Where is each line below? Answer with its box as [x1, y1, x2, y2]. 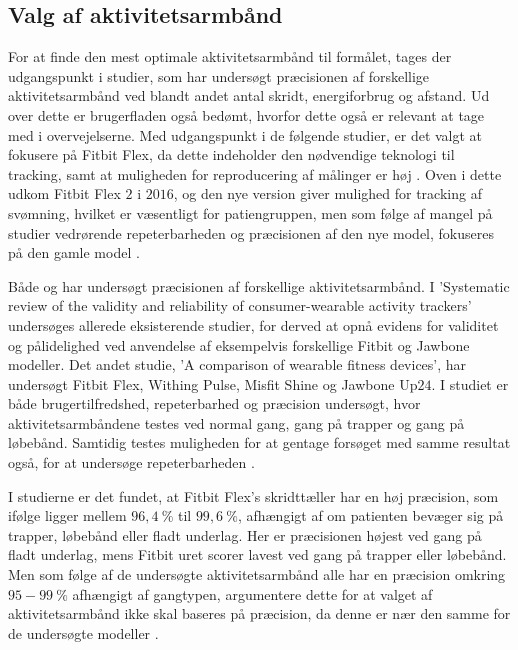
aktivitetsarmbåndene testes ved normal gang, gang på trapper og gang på [8, 412, 465, 433]
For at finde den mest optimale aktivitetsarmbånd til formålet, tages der [8, 46, 452, 67]
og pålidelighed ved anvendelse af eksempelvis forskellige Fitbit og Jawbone [8, 334, 470, 355]
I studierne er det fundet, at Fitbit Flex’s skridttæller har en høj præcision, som [8, 485, 499, 506]
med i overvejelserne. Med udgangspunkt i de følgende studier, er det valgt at [8, 124, 483, 145]
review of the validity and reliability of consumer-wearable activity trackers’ [8, 295, 472, 316]
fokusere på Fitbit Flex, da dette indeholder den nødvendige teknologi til [8, 144, 455, 165]
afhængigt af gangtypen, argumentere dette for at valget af [72, 583, 433, 604]
